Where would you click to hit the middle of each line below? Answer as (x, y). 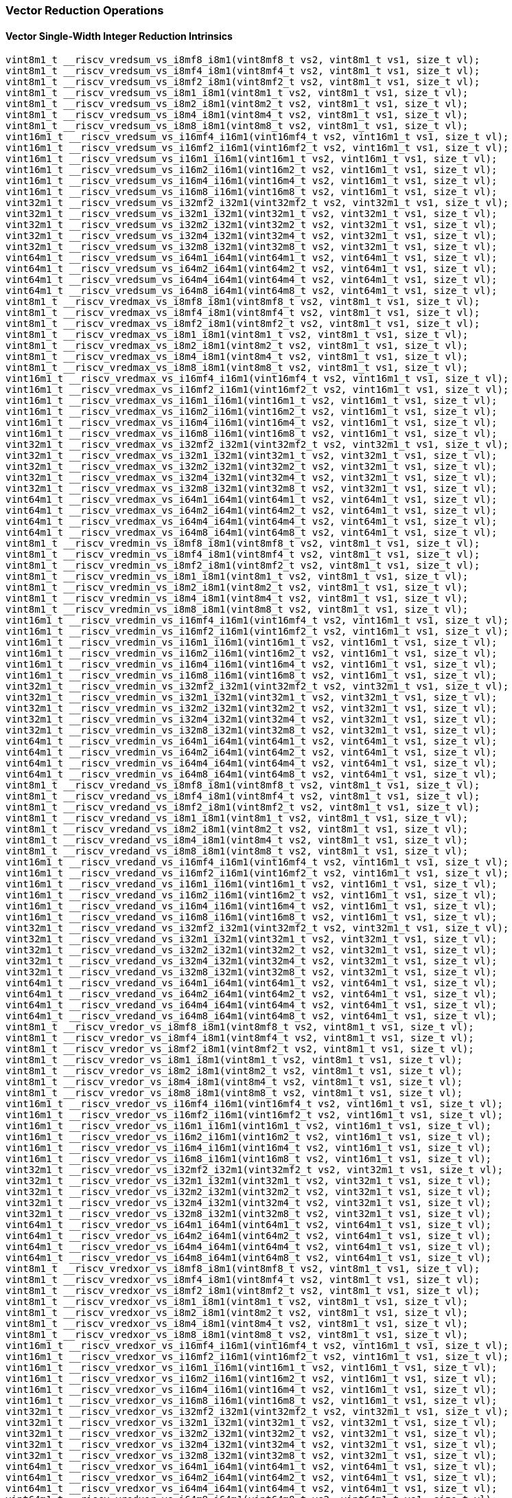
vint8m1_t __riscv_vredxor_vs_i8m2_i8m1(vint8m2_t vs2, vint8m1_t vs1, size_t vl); (237, 1313)
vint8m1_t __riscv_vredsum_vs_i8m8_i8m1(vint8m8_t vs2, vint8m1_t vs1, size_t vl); (237, 126)
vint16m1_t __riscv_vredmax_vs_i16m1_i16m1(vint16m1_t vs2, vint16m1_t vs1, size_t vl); (252, 401)
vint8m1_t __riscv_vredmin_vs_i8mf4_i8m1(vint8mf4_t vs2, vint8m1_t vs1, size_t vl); (243, 555)
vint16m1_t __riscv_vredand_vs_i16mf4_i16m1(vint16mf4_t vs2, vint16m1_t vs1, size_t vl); (257, 862)
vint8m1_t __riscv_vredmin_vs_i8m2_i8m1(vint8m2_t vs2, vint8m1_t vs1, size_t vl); (237, 588)
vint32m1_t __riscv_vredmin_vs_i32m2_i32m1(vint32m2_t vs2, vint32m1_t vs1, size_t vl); (252, 708)
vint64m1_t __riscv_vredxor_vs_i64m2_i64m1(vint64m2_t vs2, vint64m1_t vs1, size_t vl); (252, 1478)
